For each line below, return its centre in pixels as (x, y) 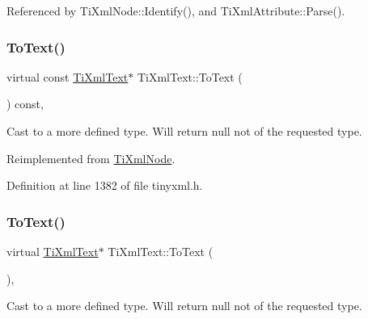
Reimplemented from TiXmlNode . (91, 158)
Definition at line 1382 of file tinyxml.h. (105, 185)
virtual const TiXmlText (68, 76)
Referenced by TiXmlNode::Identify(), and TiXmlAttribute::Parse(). (176, 10)
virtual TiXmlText (53, 251)
